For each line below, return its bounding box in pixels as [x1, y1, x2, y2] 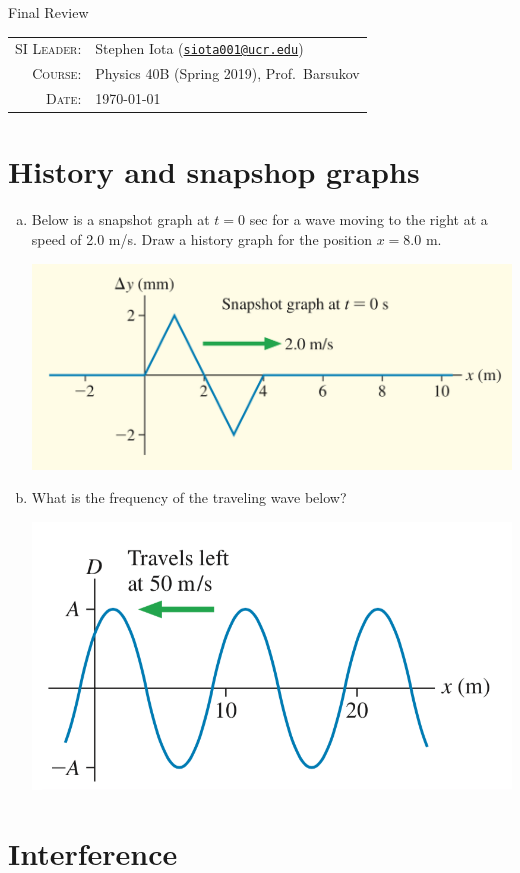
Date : [45, 88, 82, 109]
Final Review [8, 2, 89, 22]
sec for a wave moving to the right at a [249, 209, 488, 230]
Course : [32, 63, 82, 84]
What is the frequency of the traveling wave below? [31, 487, 347, 508]
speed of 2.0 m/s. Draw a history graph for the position [31, 228, 372, 249]
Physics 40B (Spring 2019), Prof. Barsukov [95, 63, 360, 84]
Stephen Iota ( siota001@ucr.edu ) [95, 38, 304, 59]
